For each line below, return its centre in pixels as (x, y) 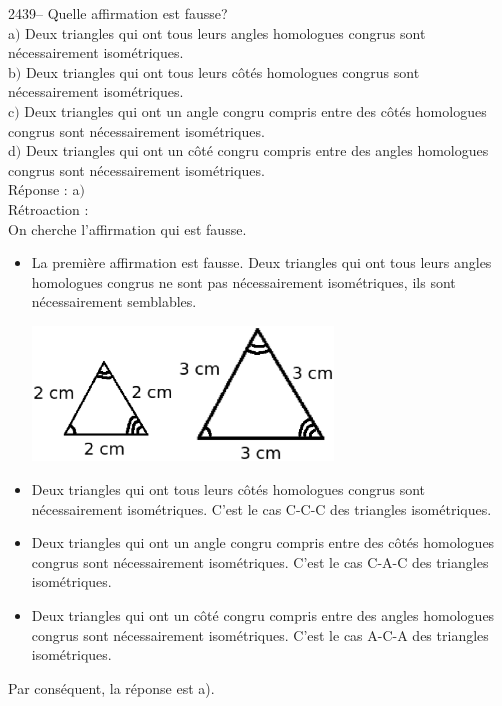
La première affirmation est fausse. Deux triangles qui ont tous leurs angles (261, 262)
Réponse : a (44, 189)
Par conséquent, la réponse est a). (111, 687)
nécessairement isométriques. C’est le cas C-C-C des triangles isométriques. (261, 508)
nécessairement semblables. (114, 301)
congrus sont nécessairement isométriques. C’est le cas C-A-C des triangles (260, 561)
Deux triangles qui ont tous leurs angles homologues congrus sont (225, 32)
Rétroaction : (48, 208)
